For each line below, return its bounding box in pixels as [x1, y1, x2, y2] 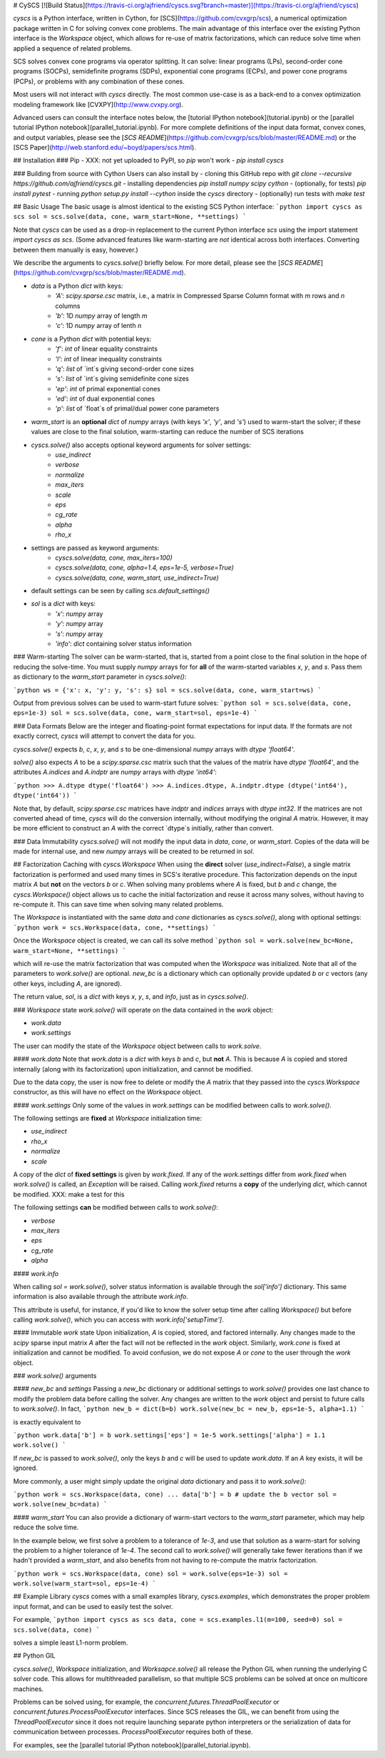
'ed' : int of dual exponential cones [55, 394, 155, 403]
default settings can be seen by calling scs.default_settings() [31, 587, 210, 595]
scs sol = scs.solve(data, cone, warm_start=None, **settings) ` [13, 212, 247, 221]
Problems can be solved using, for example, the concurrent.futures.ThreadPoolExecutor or [13, 1697, 279, 1706]
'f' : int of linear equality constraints [55, 344, 158, 353]
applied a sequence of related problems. [13, 43, 133, 53]
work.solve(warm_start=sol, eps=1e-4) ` [13, 1580, 157, 1588]
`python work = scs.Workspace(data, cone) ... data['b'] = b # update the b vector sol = [13, 1490, 337, 1499]
